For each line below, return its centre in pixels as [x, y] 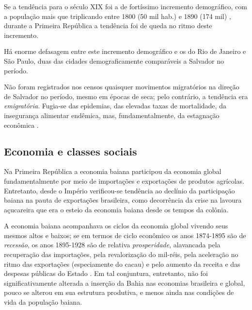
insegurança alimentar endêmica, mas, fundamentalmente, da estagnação [112, 115]
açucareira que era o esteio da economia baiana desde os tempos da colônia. [116, 209]
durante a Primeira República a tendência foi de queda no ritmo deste [108, 26]
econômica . [21, 125]
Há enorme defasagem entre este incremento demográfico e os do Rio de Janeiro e [125, 51]
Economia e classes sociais [71, 151]
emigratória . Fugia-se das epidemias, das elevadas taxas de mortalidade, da [115, 106]
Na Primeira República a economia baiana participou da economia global [113, 171]
